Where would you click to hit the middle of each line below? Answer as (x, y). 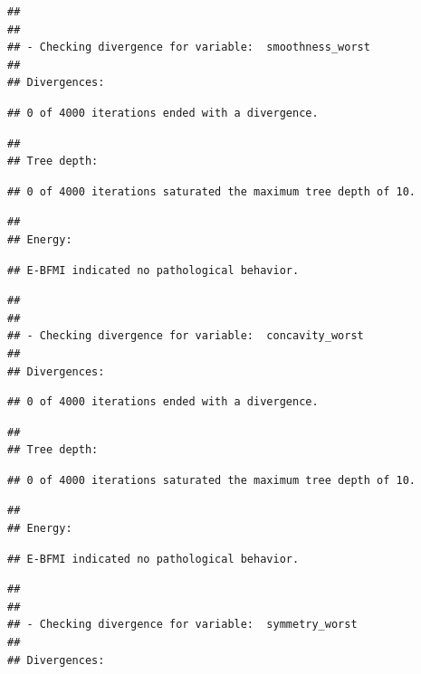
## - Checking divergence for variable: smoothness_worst (189, 47)
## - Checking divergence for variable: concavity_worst (186, 336)
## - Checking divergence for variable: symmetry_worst (182, 625)
